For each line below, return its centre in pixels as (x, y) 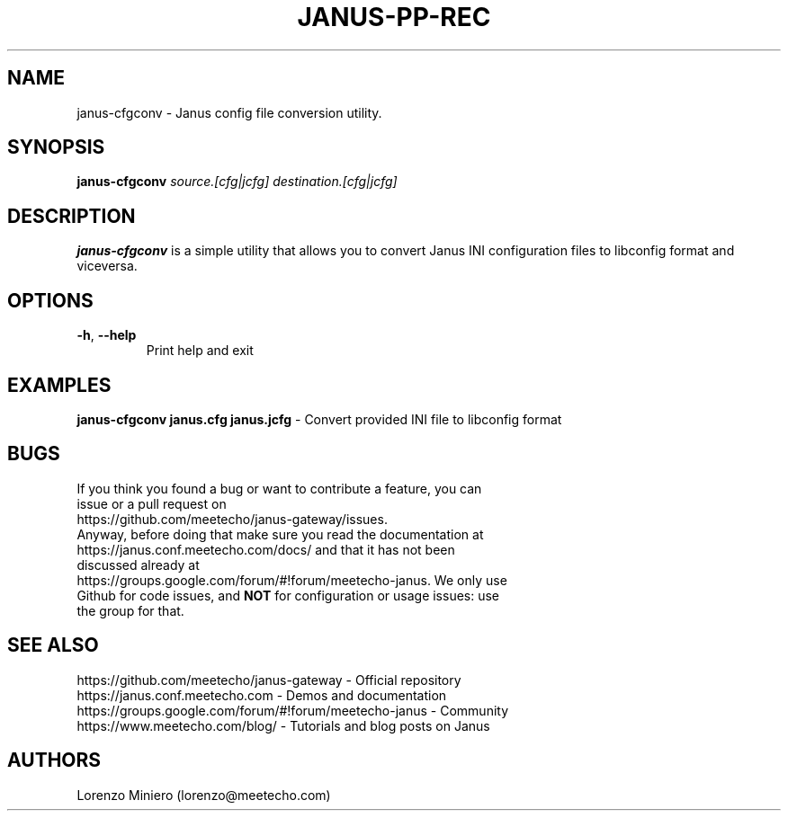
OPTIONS (50, 300)
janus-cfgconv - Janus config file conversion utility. (229, 112)
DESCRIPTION (72, 216)
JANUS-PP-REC (394, 17)
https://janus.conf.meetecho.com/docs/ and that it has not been (266, 549)
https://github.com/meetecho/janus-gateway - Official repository (269, 680)
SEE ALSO (53, 645)
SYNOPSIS (56, 147)
